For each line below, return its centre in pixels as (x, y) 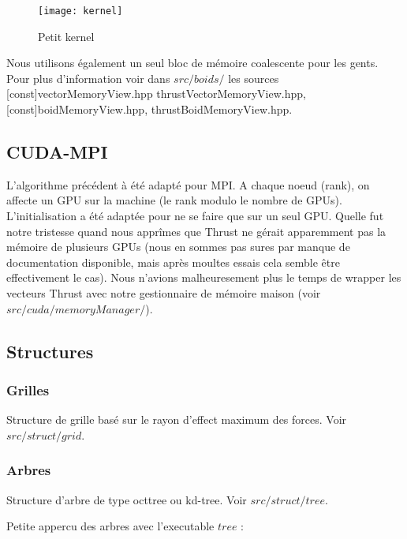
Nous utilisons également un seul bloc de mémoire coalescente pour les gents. (192, 63)
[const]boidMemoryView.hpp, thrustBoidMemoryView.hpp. (149, 109)
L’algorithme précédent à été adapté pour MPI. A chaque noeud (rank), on (188, 184)
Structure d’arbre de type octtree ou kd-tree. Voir (127, 499)
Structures (50, 351)
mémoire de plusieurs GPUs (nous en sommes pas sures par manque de (178, 247)
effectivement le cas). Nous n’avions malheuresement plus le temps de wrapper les (204, 277)
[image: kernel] (80, 11)
